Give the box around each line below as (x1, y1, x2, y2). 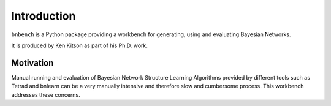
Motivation (11, 58, 54, 68)
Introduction (11, 9, 76, 23)
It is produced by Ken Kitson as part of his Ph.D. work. (11, 42, 148, 49)
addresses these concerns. (11, 91, 80, 98)
